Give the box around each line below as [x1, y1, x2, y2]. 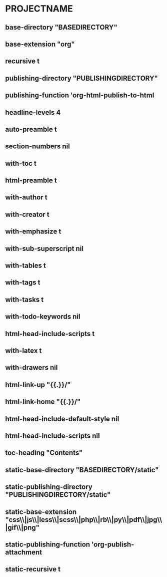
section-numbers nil [5, 142, 70, 151]
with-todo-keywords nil [5, 313, 80, 321]
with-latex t [5, 347, 42, 355]
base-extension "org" [5, 40, 75, 48]
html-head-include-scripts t [5, 329, 95, 338]
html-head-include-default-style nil [5, 414, 119, 423]
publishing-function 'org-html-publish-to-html [5, 91, 154, 100]
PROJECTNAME [5, 3, 73, 15]
